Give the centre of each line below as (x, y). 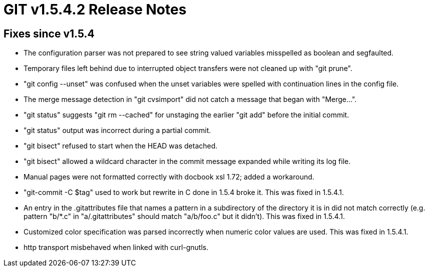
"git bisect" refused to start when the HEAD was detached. (121, 146)
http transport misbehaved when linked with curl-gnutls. (116, 247)
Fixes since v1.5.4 (49, 33)
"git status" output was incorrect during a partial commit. (117, 130)
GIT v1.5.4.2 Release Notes (95, 9)
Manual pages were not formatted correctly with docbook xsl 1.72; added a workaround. (169, 177)
